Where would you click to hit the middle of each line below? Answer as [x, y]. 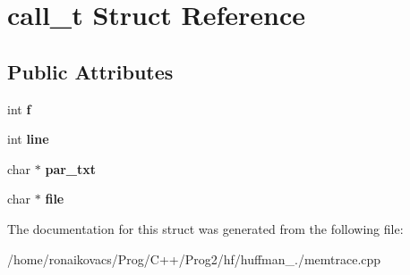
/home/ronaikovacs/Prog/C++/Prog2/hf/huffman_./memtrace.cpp [194, 258]
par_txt [71, 168]
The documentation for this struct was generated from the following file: [205, 228]
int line [28, 139]
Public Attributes [90, 71]
